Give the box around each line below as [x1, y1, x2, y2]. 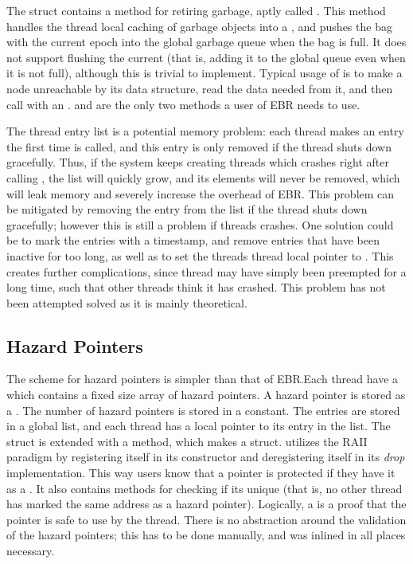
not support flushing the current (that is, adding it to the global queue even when [6, 49, 406, 65]
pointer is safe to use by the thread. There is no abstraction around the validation [6, 511, 407, 527]
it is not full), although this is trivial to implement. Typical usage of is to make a [6, 65, 403, 81]
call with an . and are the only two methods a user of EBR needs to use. [6, 96, 360, 112]
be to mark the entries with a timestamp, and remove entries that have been [6, 232, 380, 249]
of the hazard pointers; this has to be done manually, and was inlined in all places [6, 527, 406, 543]
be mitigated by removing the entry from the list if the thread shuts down [6, 201, 368, 217]
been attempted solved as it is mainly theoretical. [6, 294, 247, 311]
